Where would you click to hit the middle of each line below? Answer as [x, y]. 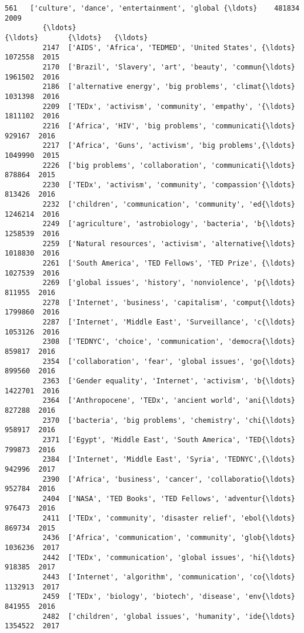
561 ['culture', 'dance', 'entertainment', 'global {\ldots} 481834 [152, 8]
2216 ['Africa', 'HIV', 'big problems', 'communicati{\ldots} [169, 126]
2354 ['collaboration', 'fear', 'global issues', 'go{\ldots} [169, 361]
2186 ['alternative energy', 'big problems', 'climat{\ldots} [169, 87]
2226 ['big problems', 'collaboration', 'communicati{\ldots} [169, 165]
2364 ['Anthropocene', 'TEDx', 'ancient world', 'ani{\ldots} [169, 401]
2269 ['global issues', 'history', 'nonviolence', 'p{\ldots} [169, 283]
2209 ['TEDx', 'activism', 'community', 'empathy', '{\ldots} [169, 106]
